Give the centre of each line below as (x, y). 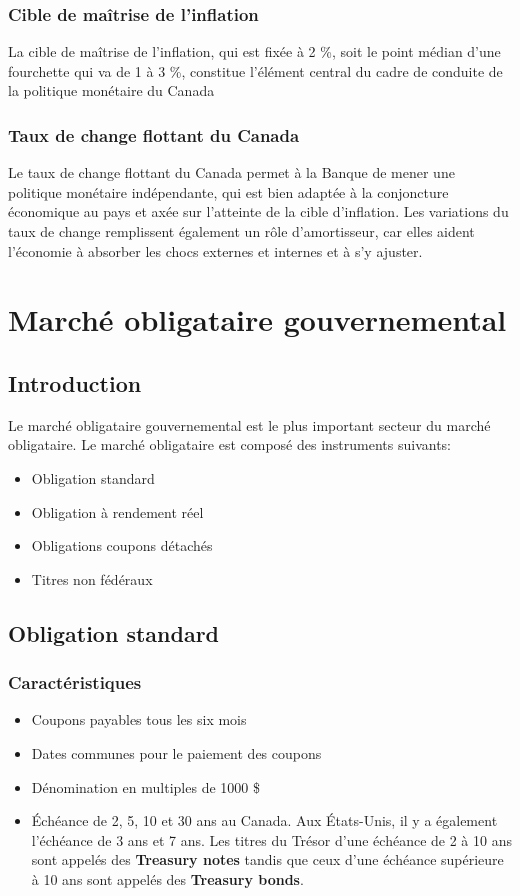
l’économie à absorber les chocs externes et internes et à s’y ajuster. (215, 250)
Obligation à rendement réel (117, 511)
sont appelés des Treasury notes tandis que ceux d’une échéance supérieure (267, 859)
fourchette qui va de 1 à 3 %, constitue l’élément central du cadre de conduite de (255, 70)
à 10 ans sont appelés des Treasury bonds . (167, 878)
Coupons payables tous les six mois (139, 719)
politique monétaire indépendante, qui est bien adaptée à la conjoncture (228, 191)
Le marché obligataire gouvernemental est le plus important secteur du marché (249, 424)
